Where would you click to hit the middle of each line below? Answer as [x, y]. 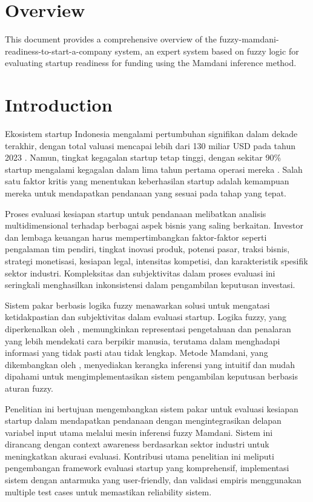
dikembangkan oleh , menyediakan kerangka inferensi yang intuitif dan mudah [150, 364]
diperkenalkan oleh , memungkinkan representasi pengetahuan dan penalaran [148, 328]
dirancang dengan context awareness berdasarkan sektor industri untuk [137, 444]
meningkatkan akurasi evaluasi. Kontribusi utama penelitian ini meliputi [140, 456]
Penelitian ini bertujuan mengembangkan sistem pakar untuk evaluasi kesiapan [152, 408]
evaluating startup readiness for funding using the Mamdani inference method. [151, 63]
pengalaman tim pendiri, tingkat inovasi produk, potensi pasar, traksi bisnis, [147, 249]
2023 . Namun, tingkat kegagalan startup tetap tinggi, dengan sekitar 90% [143, 157]
